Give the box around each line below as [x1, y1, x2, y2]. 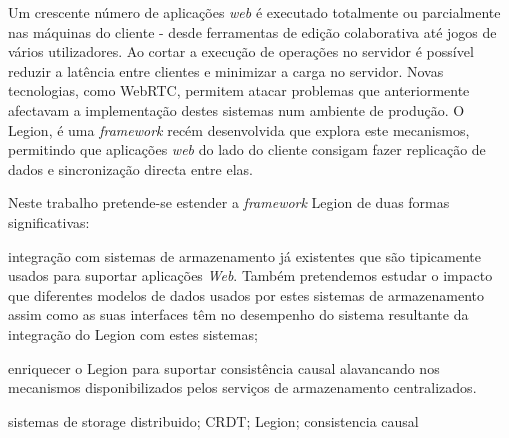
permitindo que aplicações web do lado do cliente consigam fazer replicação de [8, 139, 486, 160]
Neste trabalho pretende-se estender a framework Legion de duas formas [8, 192, 450, 213]
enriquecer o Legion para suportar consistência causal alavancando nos [8, 357, 440, 378]
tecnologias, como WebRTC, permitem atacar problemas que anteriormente [8, 80, 470, 101]
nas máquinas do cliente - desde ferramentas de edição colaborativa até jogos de [8, 21, 497, 42]
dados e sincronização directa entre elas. [8, 158, 253, 179]
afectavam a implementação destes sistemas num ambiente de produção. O [8, 99, 465, 120]
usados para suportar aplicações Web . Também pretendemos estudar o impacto [8, 265, 493, 286]
